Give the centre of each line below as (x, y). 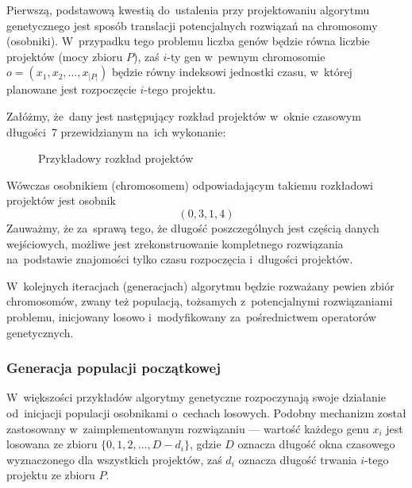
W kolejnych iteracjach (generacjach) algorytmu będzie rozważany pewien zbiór (200, 285)
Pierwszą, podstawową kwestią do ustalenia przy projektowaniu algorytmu (188, 10)
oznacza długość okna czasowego (316, 444)
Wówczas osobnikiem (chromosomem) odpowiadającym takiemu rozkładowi (190, 184)
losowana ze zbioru (52, 444)
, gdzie (205, 444)
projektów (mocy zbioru (65, 56)
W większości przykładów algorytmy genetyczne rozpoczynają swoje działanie (196, 397)
